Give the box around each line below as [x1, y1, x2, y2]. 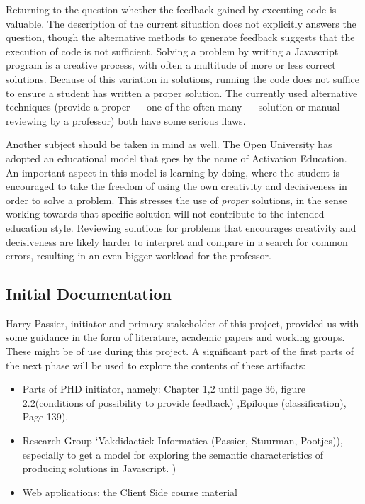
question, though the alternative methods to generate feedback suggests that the [6, 30, 355, 45]
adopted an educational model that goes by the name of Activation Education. [6, 150, 347, 165]
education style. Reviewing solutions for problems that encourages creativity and [6, 220, 356, 235]
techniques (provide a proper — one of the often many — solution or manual [6, 99, 340, 114]
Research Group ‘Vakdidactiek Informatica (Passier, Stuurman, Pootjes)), [22, 433, 343, 448]
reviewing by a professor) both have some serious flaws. [6, 113, 246, 128]
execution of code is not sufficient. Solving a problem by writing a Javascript [6, 43, 339, 58]
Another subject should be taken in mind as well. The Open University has [6, 137, 332, 152]
